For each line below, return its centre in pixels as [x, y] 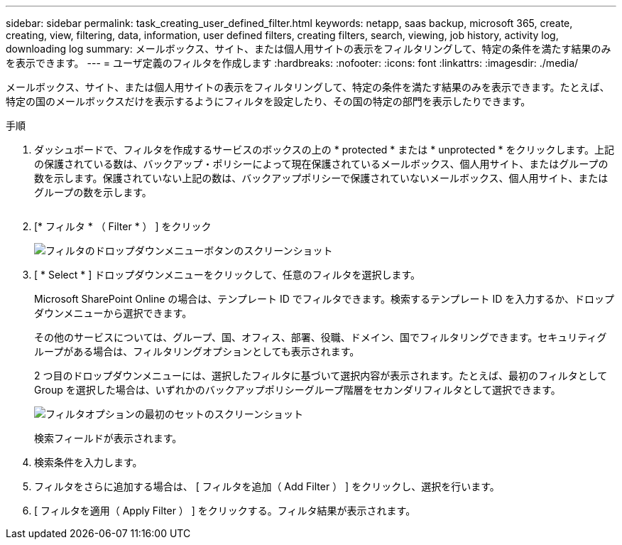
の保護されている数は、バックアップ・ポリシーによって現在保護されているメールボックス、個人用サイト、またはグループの [321, 164]
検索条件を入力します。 [88, 462]
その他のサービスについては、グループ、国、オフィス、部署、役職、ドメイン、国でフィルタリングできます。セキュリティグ [321, 337]
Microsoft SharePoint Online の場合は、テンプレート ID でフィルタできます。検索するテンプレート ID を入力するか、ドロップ [324, 299]
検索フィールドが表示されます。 [108, 438]
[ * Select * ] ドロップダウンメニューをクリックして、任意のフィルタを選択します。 [227, 275]
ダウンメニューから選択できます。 [113, 313]
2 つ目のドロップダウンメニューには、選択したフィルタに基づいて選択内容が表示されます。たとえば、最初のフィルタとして [321, 376]
